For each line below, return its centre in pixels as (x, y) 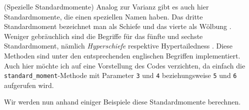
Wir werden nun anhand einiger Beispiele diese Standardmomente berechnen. (122, 102)
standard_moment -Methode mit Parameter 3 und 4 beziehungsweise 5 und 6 (120, 75)
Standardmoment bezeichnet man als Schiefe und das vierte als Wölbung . (118, 26)
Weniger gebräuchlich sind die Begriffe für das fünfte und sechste (103, 36)
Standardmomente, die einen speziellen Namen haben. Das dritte (103, 16)
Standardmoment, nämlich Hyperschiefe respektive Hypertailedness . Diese (118, 46)
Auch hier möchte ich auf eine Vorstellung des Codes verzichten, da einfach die (125, 65)
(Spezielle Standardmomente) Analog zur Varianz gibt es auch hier (106, 6)
